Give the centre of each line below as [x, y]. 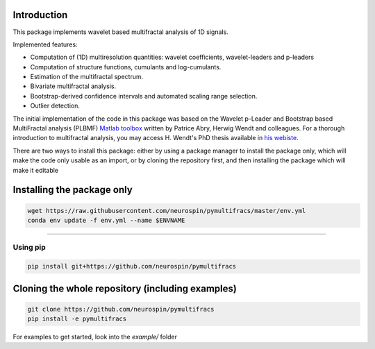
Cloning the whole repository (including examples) [125, 288]
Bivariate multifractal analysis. [73, 86]
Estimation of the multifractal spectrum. [87, 77]
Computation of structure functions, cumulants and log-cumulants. [126, 67]
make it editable [36, 170]
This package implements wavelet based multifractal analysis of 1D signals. [120, 32]
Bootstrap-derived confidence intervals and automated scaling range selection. [144, 96]
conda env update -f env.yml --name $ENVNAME [106, 220]
